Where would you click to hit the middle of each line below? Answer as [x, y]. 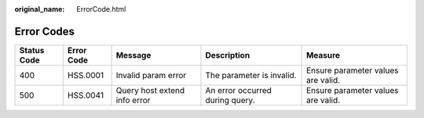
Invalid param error [151, 75]
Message [133, 55]
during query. [230, 100]
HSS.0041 [86, 95]
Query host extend [150, 90]
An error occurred [239, 90]
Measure [323, 55]
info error [133, 100]
